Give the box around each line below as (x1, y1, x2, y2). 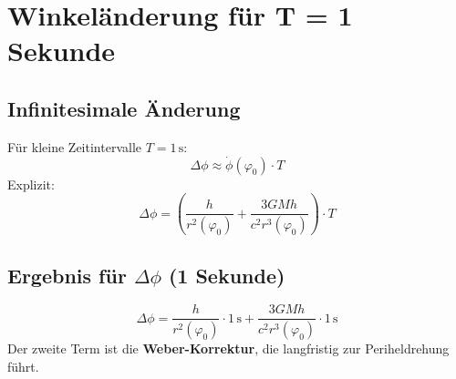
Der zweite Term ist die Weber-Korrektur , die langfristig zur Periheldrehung (7, 339, 450, 358)
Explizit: (7, 174, 55, 193)
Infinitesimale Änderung (7, 94, 241, 122)
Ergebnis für (7, 261, 127, 289)
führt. (7, 356, 39, 375)
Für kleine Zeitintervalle (7, 137, 141, 156)
